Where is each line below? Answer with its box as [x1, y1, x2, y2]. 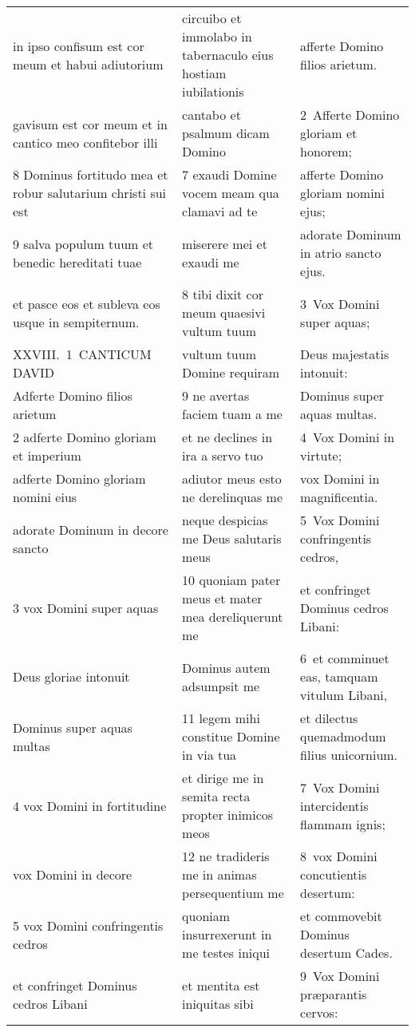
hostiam [182, 64, 227, 82]
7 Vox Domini [300, 777, 380, 797]
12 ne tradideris [182, 847, 270, 865]
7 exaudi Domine [182, 165, 277, 184]
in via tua [182, 745, 237, 764]
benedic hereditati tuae [13, 252, 142, 271]
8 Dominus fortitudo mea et [13, 165, 168, 184]
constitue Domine [182, 727, 280, 745]
